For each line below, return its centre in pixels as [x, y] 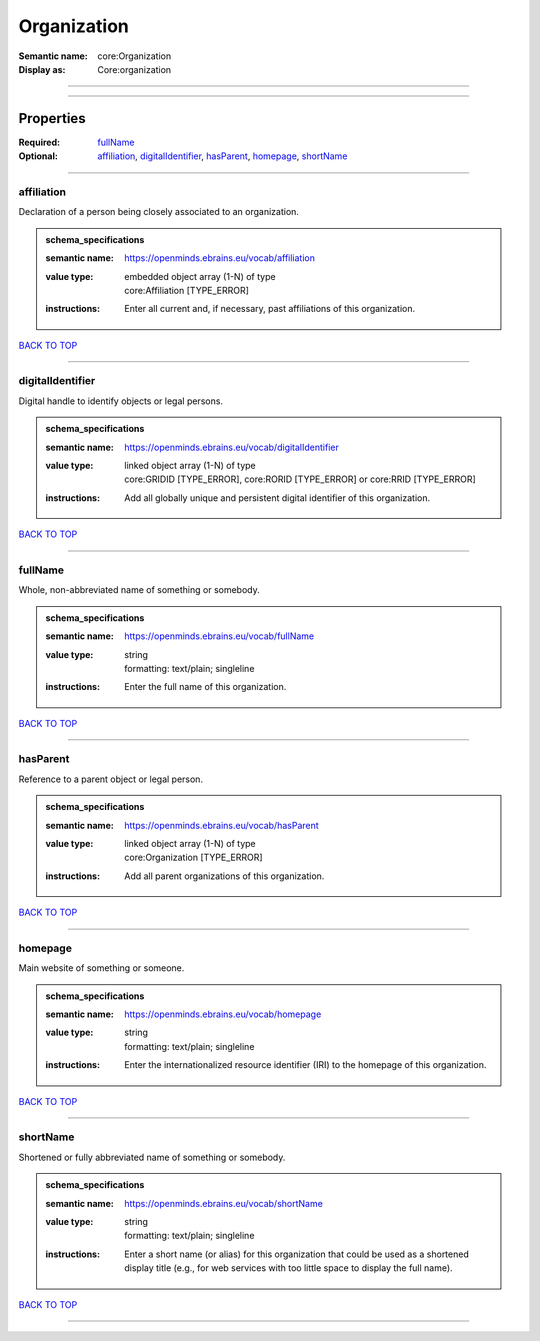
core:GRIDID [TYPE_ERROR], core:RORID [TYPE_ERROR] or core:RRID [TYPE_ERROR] [300, 479]
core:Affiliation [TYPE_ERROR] [187, 290]
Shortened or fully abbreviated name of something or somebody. [152, 1157]
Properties [52, 118]
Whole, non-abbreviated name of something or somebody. [139, 590]
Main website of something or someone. [101, 968]
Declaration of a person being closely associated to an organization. [159, 212]
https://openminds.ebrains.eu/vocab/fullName [219, 636]
